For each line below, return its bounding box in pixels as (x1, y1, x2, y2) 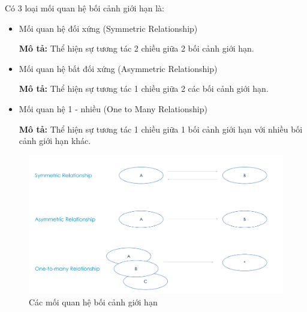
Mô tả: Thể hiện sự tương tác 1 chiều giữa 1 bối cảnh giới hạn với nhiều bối (19, 122, 303, 135)
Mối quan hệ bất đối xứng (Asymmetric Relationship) (19, 62, 218, 74)
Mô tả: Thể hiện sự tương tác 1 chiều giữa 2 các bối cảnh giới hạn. (19, 82, 269, 95)
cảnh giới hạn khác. (19, 134, 91, 147)
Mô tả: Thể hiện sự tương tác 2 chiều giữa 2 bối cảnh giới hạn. (19, 42, 254, 55)
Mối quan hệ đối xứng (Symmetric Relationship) (19, 22, 198, 34)
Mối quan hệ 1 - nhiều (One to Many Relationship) (19, 102, 207, 115)
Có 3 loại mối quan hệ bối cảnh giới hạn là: (5, 2, 165, 14)
